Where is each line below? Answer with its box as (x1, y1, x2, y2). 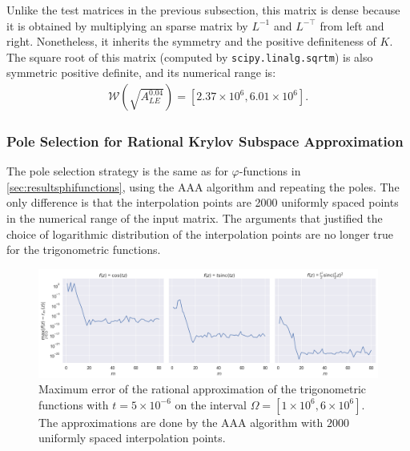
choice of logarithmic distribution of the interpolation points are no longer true (6, 225, 394, 242)
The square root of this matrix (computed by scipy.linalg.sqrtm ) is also (6, 48, 373, 65)
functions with (38, 396, 109, 413)
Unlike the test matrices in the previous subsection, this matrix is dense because (6, 2, 400, 18)
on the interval (175, 396, 247, 413)
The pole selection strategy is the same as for (6, 163, 228, 179)
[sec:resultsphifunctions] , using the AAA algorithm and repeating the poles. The (6, 178, 400, 195)
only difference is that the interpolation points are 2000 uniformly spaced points (6, 194, 399, 211)
